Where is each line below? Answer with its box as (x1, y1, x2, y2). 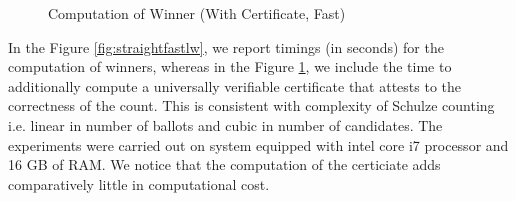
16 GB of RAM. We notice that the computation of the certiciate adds (8, 154, 441, 175)
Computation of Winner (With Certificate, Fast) (48, 3, 346, 23)
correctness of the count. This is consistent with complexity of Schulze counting (8, 95, 495, 116)
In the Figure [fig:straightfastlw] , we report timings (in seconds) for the (8, 36, 444, 57)
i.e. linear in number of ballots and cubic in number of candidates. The (8, 114, 443, 135)
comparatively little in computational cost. (8, 173, 270, 194)
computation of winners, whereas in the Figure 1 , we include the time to (8, 56, 452, 77)
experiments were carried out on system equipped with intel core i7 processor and (8, 134, 509, 155)
